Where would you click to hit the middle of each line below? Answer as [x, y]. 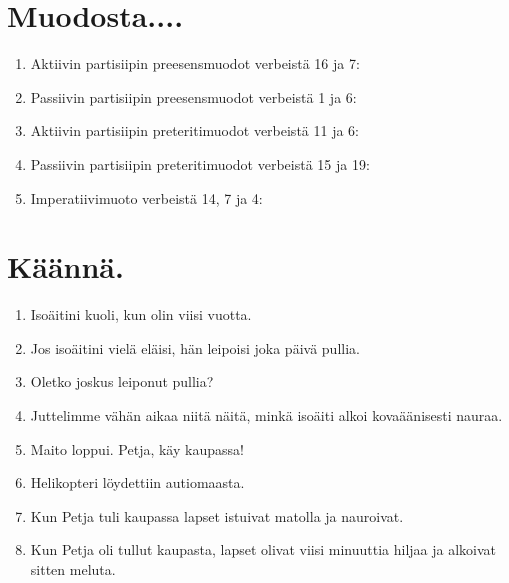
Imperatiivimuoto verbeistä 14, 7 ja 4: [146, 197]
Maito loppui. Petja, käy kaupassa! [137, 448]
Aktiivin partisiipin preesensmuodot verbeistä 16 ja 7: [195, 63]
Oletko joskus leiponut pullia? [122, 381]
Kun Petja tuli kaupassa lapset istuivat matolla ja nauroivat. [217, 515]
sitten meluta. [73, 568]
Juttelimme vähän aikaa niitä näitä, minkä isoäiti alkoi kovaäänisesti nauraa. [266, 415]
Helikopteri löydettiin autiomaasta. [137, 482]
